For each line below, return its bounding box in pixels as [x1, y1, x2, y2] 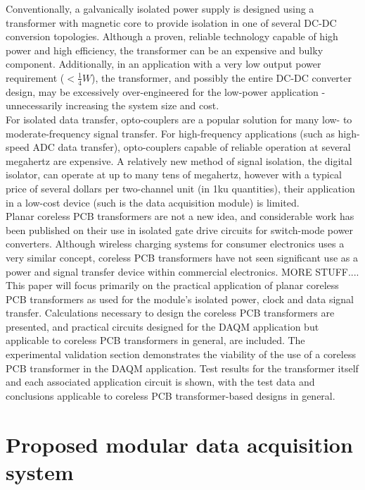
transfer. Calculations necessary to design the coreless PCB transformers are [6, 305, 335, 320]
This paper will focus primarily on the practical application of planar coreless [6, 278, 339, 293]
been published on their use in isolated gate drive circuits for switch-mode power [6, 222, 354, 237]
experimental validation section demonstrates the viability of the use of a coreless [6, 347, 356, 362]
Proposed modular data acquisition [6, 429, 353, 458]
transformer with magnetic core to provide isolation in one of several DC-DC [6, 15, 337, 30]
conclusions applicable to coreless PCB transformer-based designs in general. [6, 388, 335, 403]
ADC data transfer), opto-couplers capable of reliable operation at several [32, 140, 351, 154]
